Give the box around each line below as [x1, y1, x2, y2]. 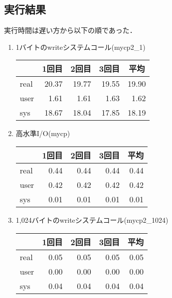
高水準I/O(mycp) [15, 128, 70, 139]
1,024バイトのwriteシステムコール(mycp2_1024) [15, 214, 169, 225]
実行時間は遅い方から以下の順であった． [4, 25, 137, 35]
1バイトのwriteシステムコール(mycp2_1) [15, 41, 146, 52]
